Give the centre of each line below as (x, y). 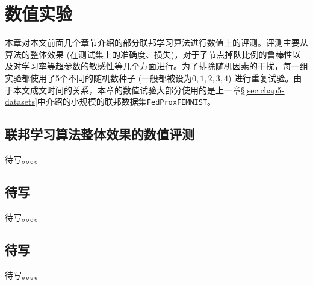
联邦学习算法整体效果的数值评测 (100, 134)
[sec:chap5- (265, 89)
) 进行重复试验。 (261, 77)
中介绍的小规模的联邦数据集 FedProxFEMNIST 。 (126, 102)
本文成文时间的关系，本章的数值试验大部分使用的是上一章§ (129, 89)
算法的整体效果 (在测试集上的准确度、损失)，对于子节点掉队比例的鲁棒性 (149, 54)
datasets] (21, 102)
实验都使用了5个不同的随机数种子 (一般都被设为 (99, 77)
